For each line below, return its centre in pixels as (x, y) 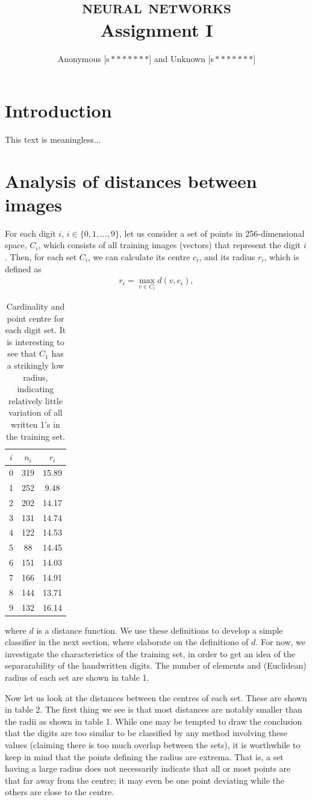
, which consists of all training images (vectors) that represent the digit (170, 245)
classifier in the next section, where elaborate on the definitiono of (127, 642)
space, (16, 245)
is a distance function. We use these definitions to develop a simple (160, 630)
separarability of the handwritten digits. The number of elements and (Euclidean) (156, 665)
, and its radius (227, 256)
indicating (36, 389)
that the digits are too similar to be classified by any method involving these (146, 733)
